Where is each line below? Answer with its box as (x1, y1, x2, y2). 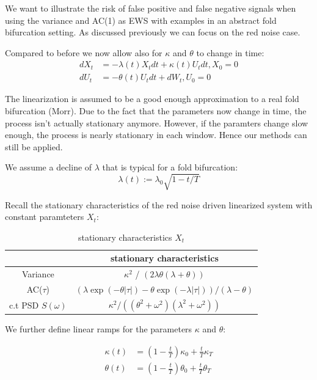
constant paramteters (5, 210, 84, 223)
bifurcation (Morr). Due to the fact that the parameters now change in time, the (5, 104, 307, 117)
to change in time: (196, 46, 264, 59)
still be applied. (5, 140, 63, 153)
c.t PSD (9, 299, 39, 312)
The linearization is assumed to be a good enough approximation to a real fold (5, 92, 299, 105)
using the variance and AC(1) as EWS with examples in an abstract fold (5, 13, 277, 26)
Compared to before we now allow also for (5, 46, 162, 59)
